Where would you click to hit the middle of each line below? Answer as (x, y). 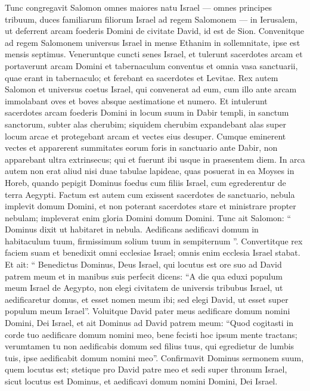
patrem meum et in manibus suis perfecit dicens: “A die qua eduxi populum (144, 276)
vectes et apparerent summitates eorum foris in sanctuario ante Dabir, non (141, 148)
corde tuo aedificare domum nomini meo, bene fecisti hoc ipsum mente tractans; (151, 334)
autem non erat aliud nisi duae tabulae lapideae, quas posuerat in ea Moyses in (150, 171)
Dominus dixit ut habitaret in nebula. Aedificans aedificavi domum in (132, 229)
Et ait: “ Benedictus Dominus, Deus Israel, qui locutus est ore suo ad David (143, 264)
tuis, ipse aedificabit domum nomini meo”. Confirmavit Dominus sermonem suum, (154, 357)
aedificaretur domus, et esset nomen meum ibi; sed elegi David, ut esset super (147, 299)
